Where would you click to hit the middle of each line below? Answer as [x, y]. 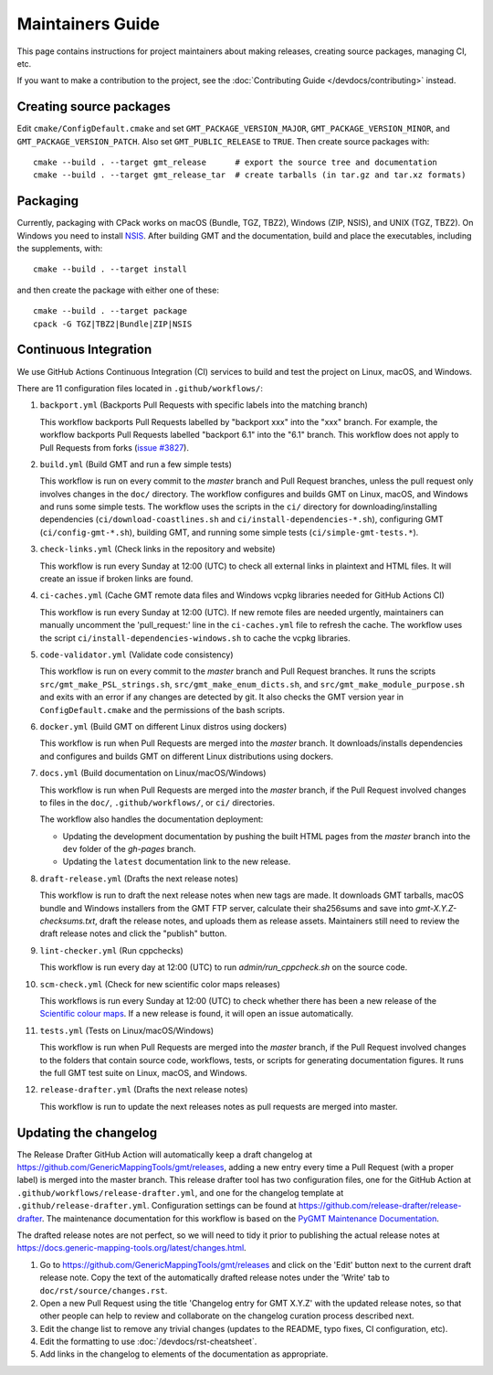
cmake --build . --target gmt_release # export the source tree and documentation [236, 163]
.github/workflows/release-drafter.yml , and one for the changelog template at [180, 1192]
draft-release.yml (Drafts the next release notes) [139, 879]
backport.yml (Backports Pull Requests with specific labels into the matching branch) [204, 405]
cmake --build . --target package [110, 311]
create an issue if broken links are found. [116, 579]
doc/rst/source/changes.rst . [104, 1290]
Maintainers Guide [88, 24]
